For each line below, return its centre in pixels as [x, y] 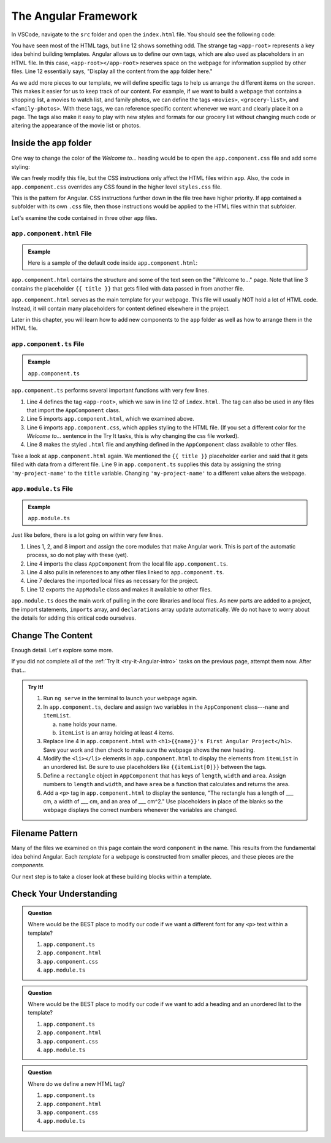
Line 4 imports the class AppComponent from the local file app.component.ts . [127, 564]
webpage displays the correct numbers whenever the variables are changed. [140, 810]
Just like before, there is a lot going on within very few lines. [87, 535]
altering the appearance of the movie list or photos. [76, 125]
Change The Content [52, 635]
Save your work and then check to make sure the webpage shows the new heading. [149, 750]
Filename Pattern [44, 833]
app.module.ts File [42, 489]
